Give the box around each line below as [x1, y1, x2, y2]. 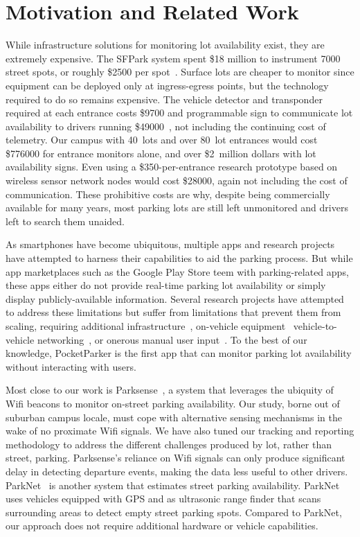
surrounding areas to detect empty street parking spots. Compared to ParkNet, [6, 504, 342, 519]
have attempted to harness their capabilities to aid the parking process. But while [6, 251, 353, 265]
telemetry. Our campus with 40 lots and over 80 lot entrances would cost [6, 132, 318, 147]
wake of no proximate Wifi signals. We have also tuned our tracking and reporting [6, 423, 354, 438]
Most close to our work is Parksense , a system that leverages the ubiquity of [6, 382, 334, 397]
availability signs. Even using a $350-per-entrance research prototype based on [6, 159, 338, 174]
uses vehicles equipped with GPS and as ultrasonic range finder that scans [6, 491, 321, 506]
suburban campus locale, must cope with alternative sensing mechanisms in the [6, 410, 342, 424]
